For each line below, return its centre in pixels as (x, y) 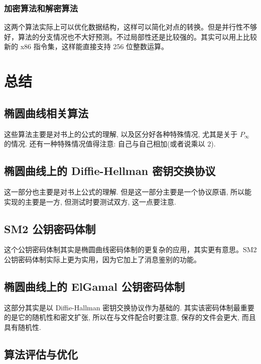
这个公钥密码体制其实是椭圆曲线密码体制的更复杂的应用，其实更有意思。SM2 (130, 249)
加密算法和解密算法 (41, 8)
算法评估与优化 (41, 354)
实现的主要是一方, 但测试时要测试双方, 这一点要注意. (90, 201)
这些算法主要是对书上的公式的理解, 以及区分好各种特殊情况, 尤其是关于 (121, 134)
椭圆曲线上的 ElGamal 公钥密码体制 (94, 286)
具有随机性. (23, 327)
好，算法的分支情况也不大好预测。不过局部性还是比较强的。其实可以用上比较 (130, 36)
